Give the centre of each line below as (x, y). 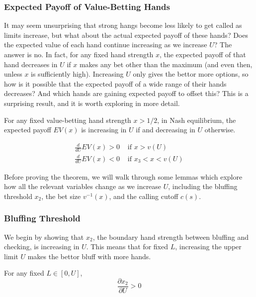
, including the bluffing (203, 186)
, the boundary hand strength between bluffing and (171, 237)
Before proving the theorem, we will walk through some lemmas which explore (123, 176)
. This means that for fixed (127, 247)
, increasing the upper (208, 247)
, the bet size (61, 196)
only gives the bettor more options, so (191, 74)
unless (13, 74)
